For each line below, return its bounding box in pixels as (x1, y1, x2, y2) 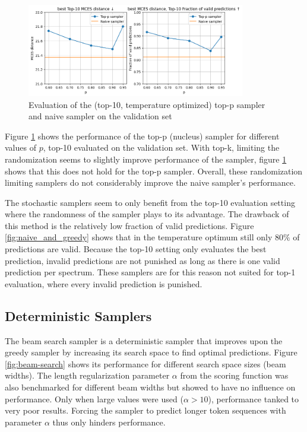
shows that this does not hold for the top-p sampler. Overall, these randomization (5, 164, 303, 177)
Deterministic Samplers (5, 306, 152, 325)
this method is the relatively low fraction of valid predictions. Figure (5, 219, 254, 231)
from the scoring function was (180, 369, 289, 382)
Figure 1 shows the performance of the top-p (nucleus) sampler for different (5, 129, 280, 142)
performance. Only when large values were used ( (5, 392, 183, 405)
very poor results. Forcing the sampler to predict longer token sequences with (5, 404, 286, 417)
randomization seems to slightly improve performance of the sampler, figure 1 (5, 153, 287, 165)
